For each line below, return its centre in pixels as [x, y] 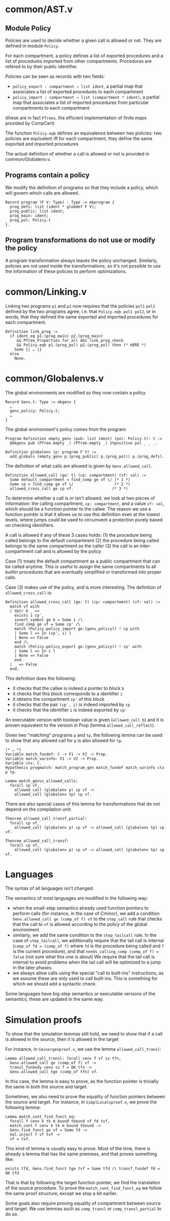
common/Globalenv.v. [28, 159]
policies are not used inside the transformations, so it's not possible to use [83, 266]
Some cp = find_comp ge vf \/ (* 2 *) [70, 484]
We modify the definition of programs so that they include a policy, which [82, 188]
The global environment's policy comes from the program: [66, 429]
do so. [12, 1214]
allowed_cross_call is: [29, 593]
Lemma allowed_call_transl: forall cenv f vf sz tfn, [63, 1058]
